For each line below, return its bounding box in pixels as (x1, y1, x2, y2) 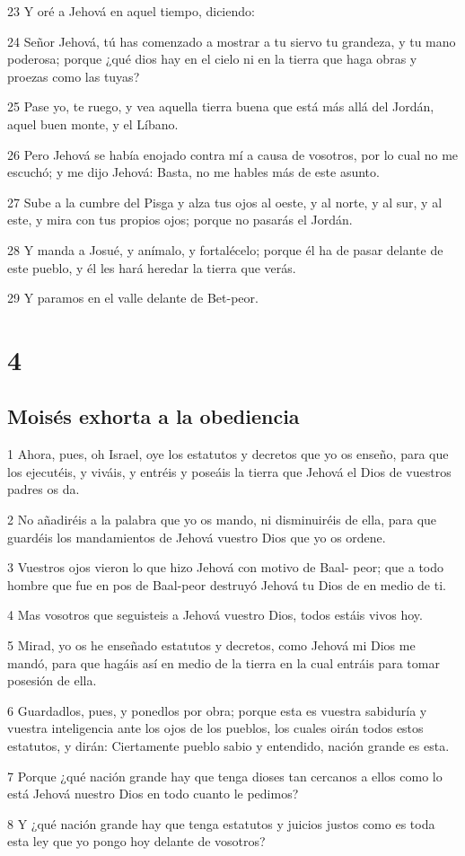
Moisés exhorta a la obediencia (7, 402, 300, 430)
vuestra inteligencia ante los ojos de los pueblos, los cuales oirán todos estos (7, 719, 424, 737)
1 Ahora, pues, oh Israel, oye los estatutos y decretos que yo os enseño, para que (7, 445, 449, 463)
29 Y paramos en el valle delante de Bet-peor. (7, 288, 259, 307)
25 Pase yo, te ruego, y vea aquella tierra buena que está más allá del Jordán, (7, 97, 434, 116)
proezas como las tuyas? (7, 66, 140, 85)
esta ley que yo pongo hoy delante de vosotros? (7, 832, 266, 851)
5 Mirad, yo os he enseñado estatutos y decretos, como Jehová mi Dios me (7, 636, 416, 655)
